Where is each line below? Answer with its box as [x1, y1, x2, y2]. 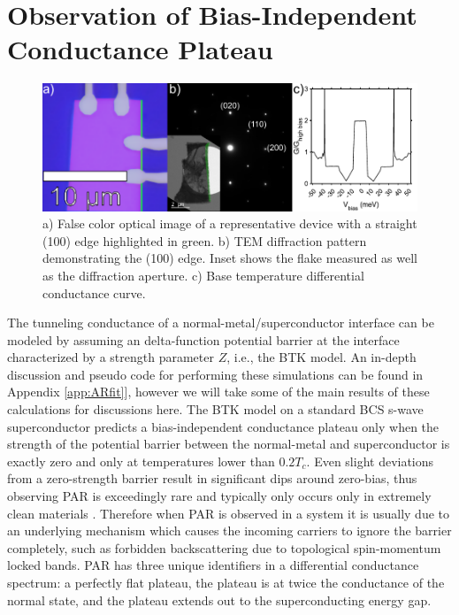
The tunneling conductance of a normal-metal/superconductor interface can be [7, 313, 434, 332]
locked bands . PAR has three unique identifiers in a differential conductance [7, 556, 419, 574]
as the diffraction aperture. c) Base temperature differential [42, 265, 364, 284]
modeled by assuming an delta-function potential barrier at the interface [7, 330, 400, 349]
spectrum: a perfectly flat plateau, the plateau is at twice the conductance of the [7, 573, 445, 591]
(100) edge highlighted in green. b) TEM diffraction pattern [42, 231, 367, 250]
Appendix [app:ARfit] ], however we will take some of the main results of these [7, 382, 430, 401]
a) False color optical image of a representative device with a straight [42, 214, 417, 233]
